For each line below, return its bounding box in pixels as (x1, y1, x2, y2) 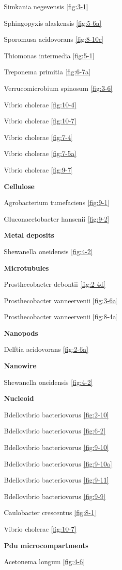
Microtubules (4, 262, 49, 273)
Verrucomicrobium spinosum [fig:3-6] (4, 83, 113, 93)
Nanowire (4, 361, 37, 371)
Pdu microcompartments (4, 540, 89, 550)
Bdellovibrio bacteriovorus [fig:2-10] (4, 409, 109, 419)
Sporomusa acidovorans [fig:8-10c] (4, 34, 104, 44)
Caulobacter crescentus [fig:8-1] (4, 507, 96, 518)
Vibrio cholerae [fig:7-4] (4, 132, 73, 142)
